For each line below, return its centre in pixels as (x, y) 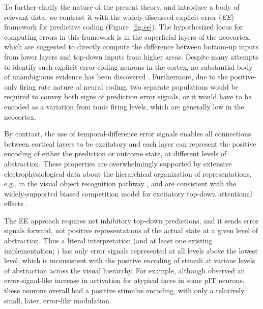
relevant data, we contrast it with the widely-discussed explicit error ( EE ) (119, 17)
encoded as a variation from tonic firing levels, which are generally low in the (124, 106)
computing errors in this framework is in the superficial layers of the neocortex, (128, 36)
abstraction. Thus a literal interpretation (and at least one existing (108, 241)
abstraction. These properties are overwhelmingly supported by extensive (118, 163)
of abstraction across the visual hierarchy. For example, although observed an (125, 270)
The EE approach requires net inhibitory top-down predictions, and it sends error (131, 220)
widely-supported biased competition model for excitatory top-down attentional (128, 193)
